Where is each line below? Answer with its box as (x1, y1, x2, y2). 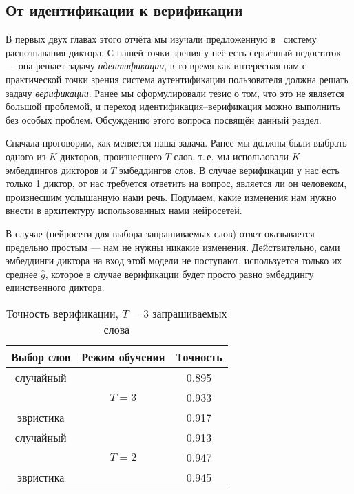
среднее (6, 266, 38, 281)
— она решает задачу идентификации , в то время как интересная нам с (6, 58, 306, 73)
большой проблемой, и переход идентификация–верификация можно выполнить (6, 99, 340, 114)
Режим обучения (81, 348, 165, 365)
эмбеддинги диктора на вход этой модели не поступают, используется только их (6, 253, 342, 268)
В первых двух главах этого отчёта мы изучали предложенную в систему (6, 32, 317, 46)
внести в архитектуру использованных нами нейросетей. (6, 203, 242, 217)
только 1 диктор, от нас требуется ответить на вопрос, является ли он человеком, (6, 176, 347, 191)
